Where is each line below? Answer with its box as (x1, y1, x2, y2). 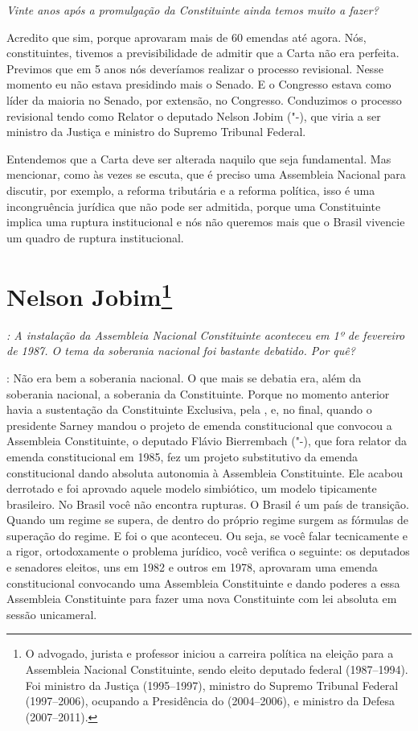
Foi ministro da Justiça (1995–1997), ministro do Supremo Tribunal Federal (25, 676, 399, 693)
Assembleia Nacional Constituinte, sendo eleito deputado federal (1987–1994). (25, 661, 408, 678)
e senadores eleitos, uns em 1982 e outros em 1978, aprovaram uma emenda (6, 559, 378, 576)
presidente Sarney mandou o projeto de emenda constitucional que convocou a (6, 416, 392, 433)
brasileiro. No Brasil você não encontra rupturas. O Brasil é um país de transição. (6, 495, 409, 512)
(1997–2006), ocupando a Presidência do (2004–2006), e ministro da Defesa (25, 692, 395, 709)
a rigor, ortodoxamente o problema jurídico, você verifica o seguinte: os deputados (6, 543, 410, 560)
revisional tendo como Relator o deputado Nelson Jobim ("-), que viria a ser (6, 107, 381, 124)
